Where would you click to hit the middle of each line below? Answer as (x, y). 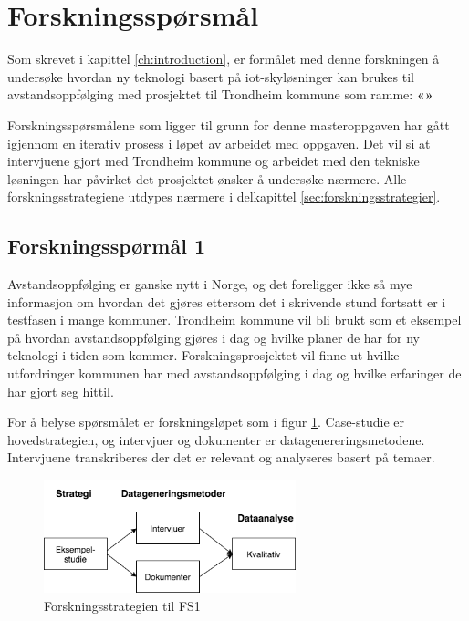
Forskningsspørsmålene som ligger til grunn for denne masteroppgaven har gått (229, 124)
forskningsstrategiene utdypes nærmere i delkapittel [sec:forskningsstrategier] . (224, 197)
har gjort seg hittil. (61, 391)
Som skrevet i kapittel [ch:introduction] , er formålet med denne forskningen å (224, 59)
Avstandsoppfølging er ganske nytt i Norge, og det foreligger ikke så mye (210, 284)
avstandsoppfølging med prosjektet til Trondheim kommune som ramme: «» (220, 94)
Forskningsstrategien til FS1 (122, 605)
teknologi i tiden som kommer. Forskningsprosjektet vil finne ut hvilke (203, 355)
